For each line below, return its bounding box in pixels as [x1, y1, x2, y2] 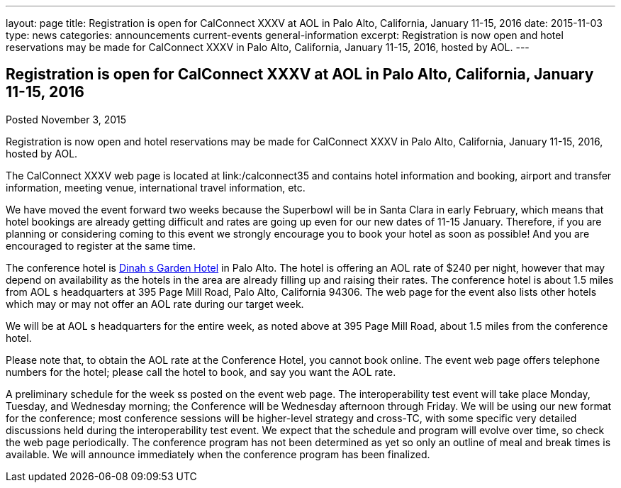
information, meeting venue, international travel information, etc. [6, 181, 306, 194]
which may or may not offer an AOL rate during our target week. [6, 297, 304, 310]
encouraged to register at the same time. [6, 239, 196, 252]
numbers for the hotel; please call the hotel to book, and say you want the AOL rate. [6, 365, 396, 378]
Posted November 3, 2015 [6, 113, 127, 126]
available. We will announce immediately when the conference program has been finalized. [6, 448, 430, 460]
